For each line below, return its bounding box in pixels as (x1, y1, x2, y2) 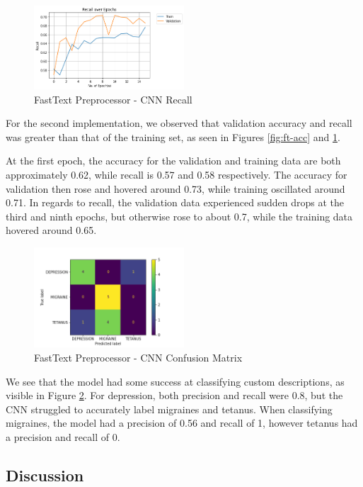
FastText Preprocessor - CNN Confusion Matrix (34, 349, 243, 364)
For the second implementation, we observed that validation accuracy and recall (6, 116, 352, 130)
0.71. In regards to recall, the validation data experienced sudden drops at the (6, 195, 345, 210)
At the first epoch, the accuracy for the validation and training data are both (6, 153, 341, 168)
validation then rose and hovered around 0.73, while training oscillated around (6, 181, 345, 196)
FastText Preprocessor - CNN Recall (34, 91, 192, 106)
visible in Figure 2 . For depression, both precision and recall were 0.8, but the (6, 388, 343, 403)
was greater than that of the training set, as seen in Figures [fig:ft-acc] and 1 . (6, 129, 340, 144)
